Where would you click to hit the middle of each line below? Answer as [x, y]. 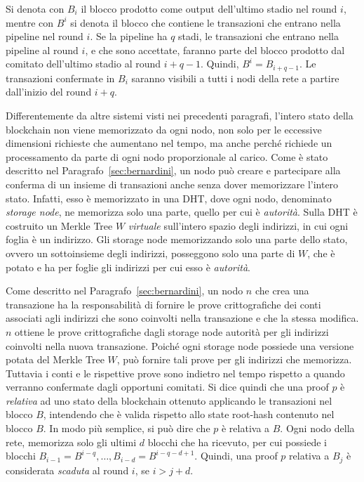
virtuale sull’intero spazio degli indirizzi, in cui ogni [238, 225]
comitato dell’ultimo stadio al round [83, 64]
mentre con [30, 22]
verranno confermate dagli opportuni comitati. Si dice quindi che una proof [167, 387]
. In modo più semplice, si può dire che [127, 428]
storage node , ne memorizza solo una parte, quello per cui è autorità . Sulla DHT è [182, 212]
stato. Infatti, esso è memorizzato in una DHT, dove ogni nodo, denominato [169, 198]
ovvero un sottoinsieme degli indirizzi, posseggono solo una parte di [150, 253]
